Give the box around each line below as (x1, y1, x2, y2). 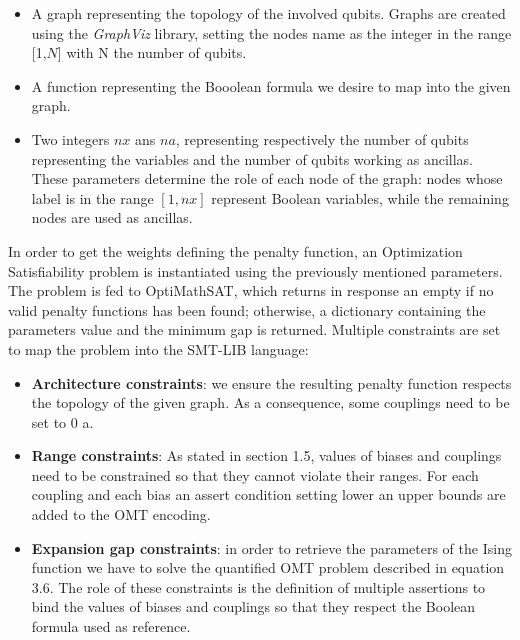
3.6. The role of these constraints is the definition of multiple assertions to (31, 576, 486, 597)
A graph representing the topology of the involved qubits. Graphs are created (31, 3, 506, 23)
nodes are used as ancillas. (31, 207, 193, 228)
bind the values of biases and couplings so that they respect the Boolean (31, 596, 476, 617)
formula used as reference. (31, 616, 191, 637)
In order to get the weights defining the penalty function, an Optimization (8, 240, 463, 261)
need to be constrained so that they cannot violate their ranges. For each (31, 464, 479, 485)
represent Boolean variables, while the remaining (211, 187, 509, 208)
